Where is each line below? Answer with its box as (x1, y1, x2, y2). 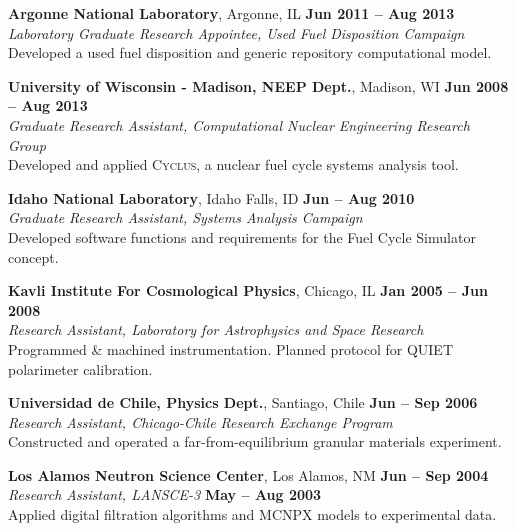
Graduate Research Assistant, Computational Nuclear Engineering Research (8, 114, 470, 135)
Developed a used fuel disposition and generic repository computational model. (8, 42, 492, 63)
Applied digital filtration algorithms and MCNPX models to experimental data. (8, 504, 497, 525)
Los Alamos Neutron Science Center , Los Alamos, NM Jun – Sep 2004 (8, 464, 489, 485)
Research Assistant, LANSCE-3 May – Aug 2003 (8, 484, 322, 505)
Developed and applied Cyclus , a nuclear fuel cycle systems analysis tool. (8, 154, 459, 175)
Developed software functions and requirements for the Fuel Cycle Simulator (8, 226, 476, 247)
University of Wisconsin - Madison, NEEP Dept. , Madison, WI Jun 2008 (8, 75, 509, 96)
